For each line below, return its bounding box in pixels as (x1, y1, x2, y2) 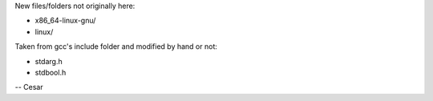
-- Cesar (14, 83, 43, 92)
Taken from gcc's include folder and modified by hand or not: (14, 42, 218, 51)
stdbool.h (34, 67, 67, 77)
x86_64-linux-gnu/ (34, 16, 96, 26)
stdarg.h (34, 56, 63, 66)
